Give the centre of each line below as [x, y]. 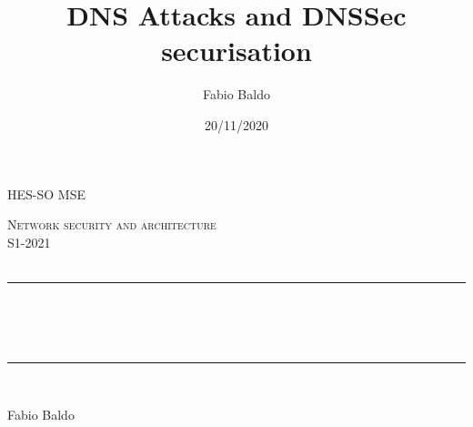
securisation [236, 51]
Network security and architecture [112, 224]
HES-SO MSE [46, 193]
